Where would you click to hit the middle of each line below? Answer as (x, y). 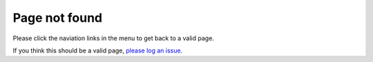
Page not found (58, 18)
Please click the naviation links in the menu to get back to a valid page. (113, 38)
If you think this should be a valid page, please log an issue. (98, 50)
